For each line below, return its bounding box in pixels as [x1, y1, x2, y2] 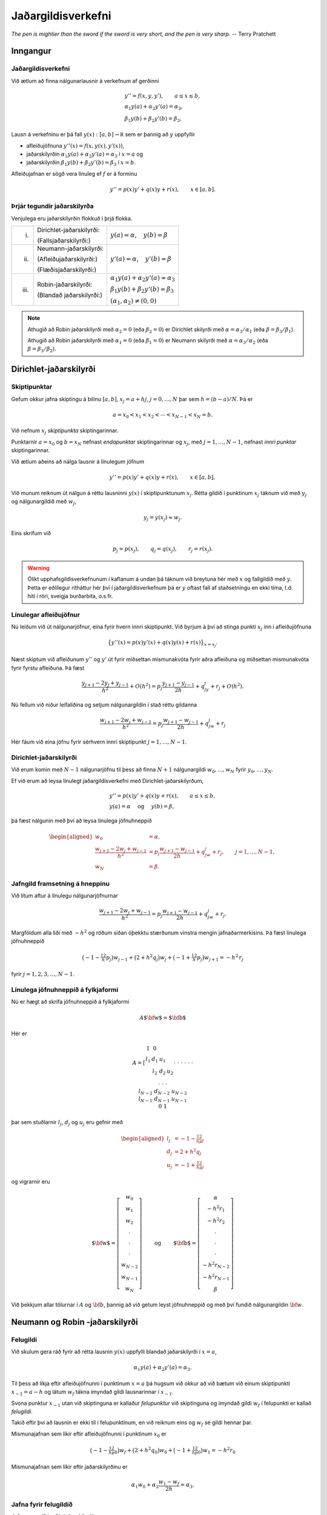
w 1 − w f [158, 1479, 180, 1487]
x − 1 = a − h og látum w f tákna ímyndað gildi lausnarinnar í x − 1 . [11, 1388, 174, 1397]
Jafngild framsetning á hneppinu [11, 879, 110, 888]
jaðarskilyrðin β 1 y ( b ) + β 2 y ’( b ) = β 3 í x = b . [26, 159, 136, 168]
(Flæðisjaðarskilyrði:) [37, 265, 97, 274]
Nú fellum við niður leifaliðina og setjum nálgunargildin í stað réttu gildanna [11, 701, 197, 708]
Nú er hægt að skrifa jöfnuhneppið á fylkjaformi [11, 998, 130, 1005]
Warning [27, 564, 50, 571]
